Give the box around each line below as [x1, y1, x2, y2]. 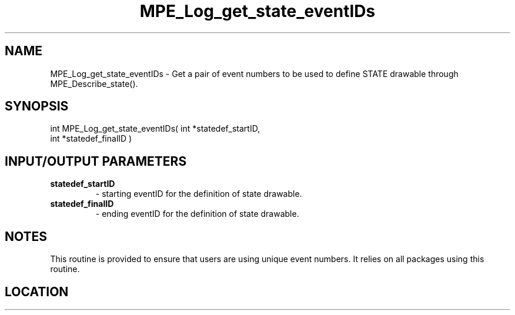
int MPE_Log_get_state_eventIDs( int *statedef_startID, [50, 123, 260, 134]
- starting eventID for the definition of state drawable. [95, 189, 302, 199]
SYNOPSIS [5, 99, 69, 114]
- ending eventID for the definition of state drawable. [95, 209, 299, 219]
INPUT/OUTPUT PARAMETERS [5, 153, 187, 169]
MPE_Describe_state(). [50, 78, 138, 89]
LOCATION [5, 284, 69, 299]
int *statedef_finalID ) [50, 133, 132, 144]
